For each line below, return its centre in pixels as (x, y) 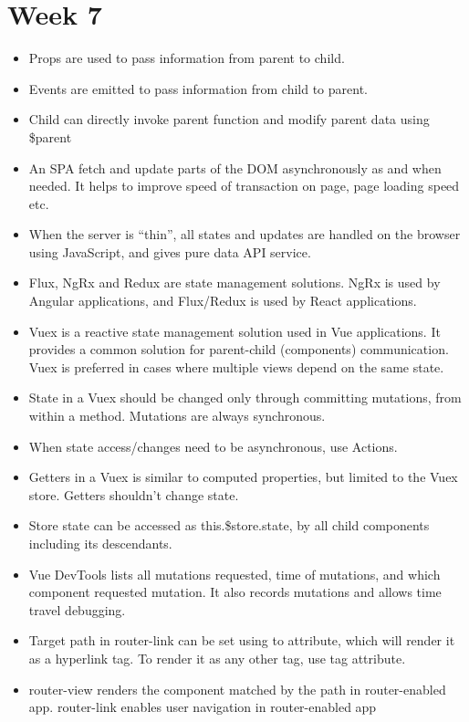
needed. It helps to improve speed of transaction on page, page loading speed (244, 186)
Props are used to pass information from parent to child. (187, 58)
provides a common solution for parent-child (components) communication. (239, 349)
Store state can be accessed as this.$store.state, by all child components (229, 525)
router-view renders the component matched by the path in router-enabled (237, 689)
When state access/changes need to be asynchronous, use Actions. (213, 446)
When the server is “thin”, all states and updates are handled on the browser (245, 234)
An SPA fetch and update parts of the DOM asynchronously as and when (235, 167)
